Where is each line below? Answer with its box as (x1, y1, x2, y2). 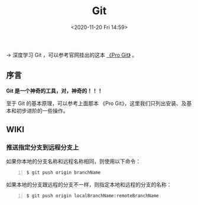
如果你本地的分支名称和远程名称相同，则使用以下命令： (6, 158, 141, 165)
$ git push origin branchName (26, 170, 101, 175)
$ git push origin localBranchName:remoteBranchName (26, 193, 159, 199)
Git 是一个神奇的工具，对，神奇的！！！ (6, 87, 103, 94)
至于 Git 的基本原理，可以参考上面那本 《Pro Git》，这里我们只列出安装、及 (6, 99, 187, 107)
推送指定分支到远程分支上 (6, 144, 79, 152)
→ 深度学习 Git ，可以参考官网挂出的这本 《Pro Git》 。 (6, 51, 138, 58)
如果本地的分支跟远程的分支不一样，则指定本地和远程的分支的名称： (6, 181, 172, 188)
